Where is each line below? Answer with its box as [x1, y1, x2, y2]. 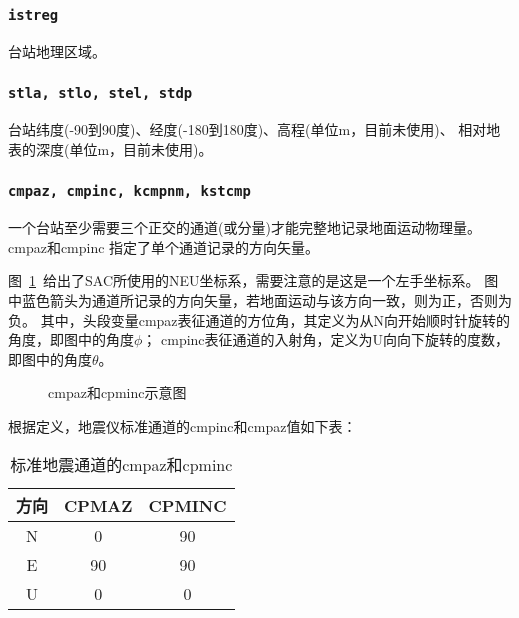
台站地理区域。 [8, 40, 106, 61]
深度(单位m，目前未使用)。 [35, 138, 213, 159]
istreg [8, 6, 59, 23]
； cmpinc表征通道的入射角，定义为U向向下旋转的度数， [142, 329, 510, 350]
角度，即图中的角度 [8, 329, 134, 350]
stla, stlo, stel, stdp [8, 85, 193, 102]
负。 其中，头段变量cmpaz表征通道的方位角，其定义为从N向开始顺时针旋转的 [8, 309, 511, 330]
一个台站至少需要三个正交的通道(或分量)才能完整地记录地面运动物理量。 [8, 217, 481, 238]
